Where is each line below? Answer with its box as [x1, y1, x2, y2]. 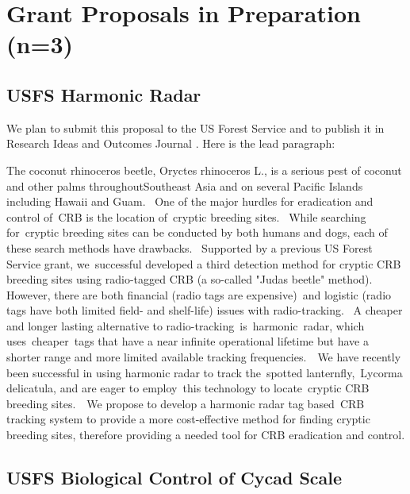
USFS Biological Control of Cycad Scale [6, 465, 343, 490]
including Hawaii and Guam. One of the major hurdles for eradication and [6, 193, 374, 210]
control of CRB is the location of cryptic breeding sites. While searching [6, 208, 366, 225]
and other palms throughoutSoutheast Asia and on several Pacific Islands [6, 177, 363, 194]
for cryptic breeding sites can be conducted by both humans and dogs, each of [6, 224, 388, 241]
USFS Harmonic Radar [6, 82, 201, 106]
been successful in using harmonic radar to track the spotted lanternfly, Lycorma [6, 364, 403, 380]
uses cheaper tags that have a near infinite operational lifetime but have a [6, 333, 369, 349]
